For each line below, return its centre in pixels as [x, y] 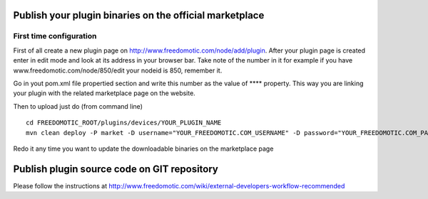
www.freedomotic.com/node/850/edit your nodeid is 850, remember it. [118, 70]
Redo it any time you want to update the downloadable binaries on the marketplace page [143, 149]
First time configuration [55, 36]
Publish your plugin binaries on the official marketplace [139, 15]
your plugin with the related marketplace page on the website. [104, 93]
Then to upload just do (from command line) [78, 106]
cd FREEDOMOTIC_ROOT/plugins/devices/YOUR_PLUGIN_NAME [124, 123]
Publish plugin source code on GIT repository [116, 169]
